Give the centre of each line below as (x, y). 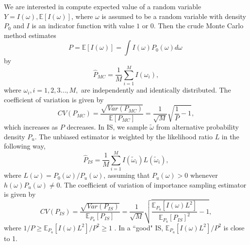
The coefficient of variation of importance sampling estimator (155, 184)
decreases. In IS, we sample (107, 127)
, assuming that (127, 175)
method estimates (30, 35)
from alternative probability (197, 127)
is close (234, 227)
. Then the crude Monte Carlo (199, 26)
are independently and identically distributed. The (156, 90)
